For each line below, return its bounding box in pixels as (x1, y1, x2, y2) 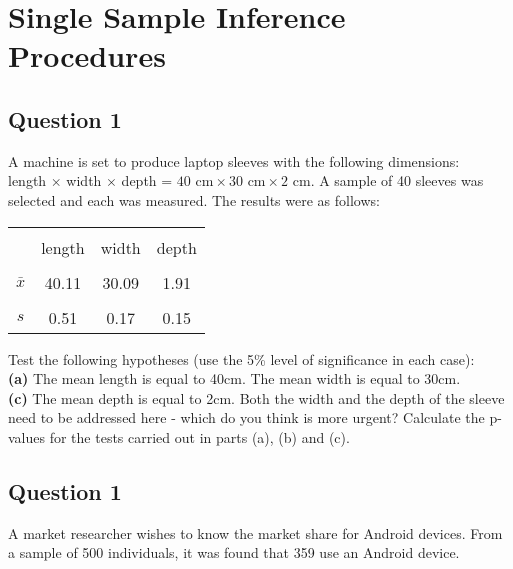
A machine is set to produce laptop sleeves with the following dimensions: (8, 150, 460, 171)
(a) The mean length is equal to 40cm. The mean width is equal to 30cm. (8, 368, 461, 389)
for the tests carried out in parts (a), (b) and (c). (49, 426, 350, 447)
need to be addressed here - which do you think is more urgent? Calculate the (8, 407, 485, 428)
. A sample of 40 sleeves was (310, 170, 484, 191)
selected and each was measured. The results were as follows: (8, 189, 380, 210)
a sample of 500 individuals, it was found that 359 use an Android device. (8, 542, 460, 563)
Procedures (8, 35, 166, 76)
